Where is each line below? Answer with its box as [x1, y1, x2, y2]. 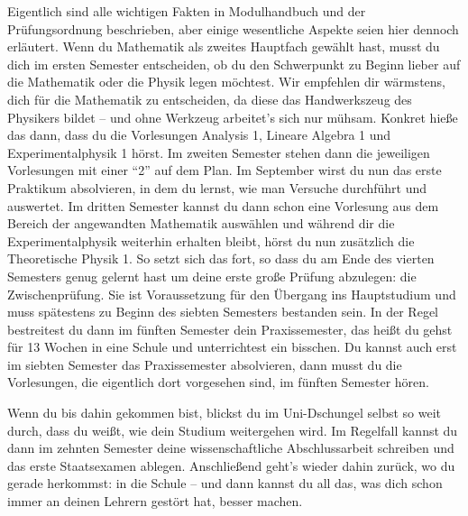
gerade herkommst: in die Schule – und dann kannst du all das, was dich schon [7, 474, 443, 493]
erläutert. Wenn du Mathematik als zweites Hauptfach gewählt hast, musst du [7, 37, 440, 56]
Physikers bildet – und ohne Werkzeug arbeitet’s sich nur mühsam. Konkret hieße [7, 107, 458, 126]
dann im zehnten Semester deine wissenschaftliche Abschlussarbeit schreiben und [7, 438, 454, 457]
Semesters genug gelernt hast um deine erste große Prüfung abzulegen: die [7, 266, 417, 285]
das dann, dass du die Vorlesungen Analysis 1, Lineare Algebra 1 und [7, 125, 391, 144]
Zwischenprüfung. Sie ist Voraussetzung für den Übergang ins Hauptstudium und [7, 284, 456, 303]
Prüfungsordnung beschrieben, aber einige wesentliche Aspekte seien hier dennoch [7, 19, 459, 38]
